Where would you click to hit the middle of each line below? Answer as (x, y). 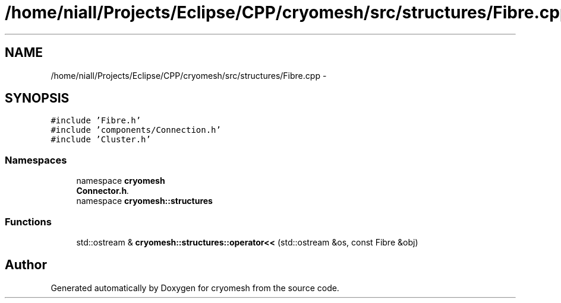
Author (26, 265)
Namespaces (36, 160)
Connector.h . (103, 191)
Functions (28, 221)
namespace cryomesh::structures (144, 201)
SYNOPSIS (37, 98)
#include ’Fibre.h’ (96, 121)
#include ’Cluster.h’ (101, 140)
